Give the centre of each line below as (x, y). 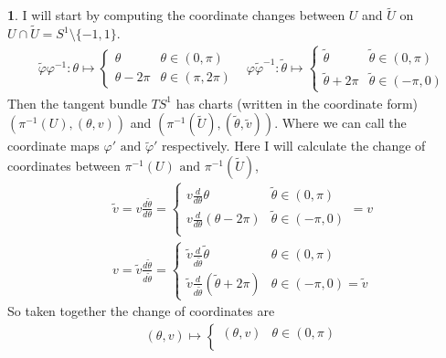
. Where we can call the (340, 123)
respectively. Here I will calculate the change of (294, 146)
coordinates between (64, 165)
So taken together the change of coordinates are (141, 311)
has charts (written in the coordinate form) (297, 103)
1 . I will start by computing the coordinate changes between (176, 15)
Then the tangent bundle (77, 103)
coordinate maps (53, 146)
